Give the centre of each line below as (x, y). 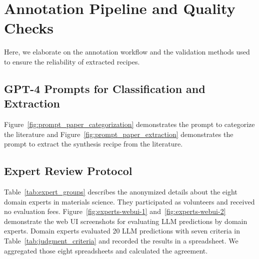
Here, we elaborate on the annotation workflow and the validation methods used (127, 52)
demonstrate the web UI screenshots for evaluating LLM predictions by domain (126, 221)
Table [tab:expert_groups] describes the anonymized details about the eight (121, 192)
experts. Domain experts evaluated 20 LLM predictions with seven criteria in (122, 231)
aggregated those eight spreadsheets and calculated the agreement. (106, 250)
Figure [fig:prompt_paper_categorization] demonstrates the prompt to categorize (129, 124)
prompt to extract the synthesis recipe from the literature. (93, 144)
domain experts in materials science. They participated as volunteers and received (129, 201)
